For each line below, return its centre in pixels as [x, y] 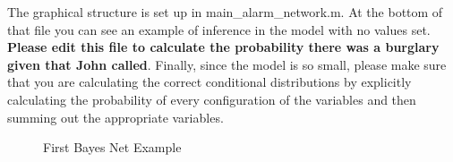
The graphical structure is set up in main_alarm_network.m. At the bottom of [225, 12]
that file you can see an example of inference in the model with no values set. [219, 29]
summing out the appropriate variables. [115, 117]
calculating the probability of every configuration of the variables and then [212, 99]
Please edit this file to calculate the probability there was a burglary [223, 47]
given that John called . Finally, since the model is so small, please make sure [227, 64]
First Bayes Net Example [112, 147]
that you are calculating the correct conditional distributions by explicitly [209, 82]
